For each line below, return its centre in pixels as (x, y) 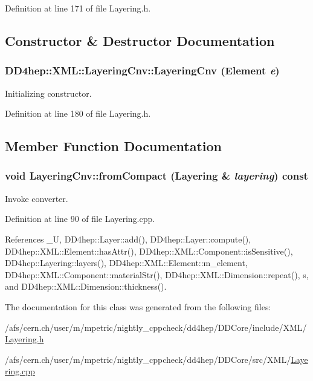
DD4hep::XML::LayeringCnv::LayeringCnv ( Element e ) (142, 70)
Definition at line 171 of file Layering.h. (78, 8)
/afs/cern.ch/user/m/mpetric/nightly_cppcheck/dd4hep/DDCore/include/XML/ (156, 327)
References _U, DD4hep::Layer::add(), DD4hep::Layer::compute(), (128, 239)
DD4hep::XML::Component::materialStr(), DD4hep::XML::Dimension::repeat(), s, (157, 274)
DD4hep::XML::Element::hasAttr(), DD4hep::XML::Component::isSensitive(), (149, 251)
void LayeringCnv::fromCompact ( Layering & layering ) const (156, 176)
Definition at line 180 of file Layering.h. (78, 113)
